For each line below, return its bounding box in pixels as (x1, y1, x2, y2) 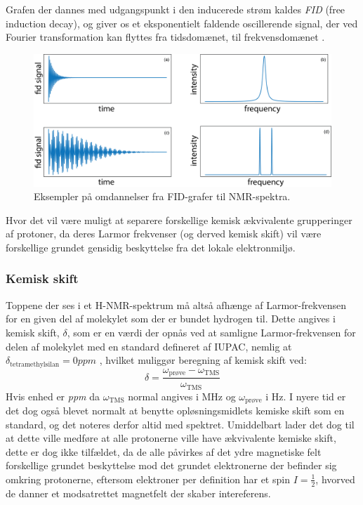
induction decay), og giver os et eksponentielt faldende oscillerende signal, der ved (6, 15, 358, 30)
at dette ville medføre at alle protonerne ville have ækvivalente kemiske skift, (6, 431, 336, 445)
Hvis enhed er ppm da (6, 388, 100, 403)
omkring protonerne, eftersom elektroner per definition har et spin (6, 471, 290, 486)
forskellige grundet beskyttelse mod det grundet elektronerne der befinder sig (6, 458, 337, 473)
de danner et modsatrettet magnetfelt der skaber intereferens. (6, 485, 271, 500)
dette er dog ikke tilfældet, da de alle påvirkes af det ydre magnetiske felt (6, 444, 322, 459)
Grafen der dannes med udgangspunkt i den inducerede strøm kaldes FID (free (6, 2, 345, 16)
